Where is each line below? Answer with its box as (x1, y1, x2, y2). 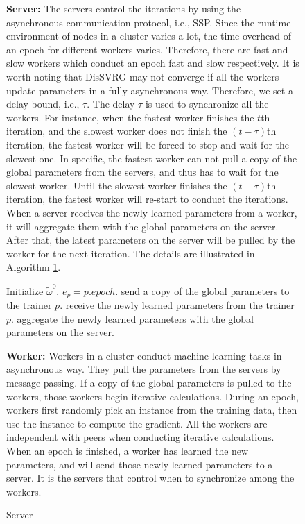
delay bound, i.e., (6, 96, 80, 111)
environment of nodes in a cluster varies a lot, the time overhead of (6, 28, 292, 43)
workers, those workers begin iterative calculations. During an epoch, (6, 389, 299, 403)
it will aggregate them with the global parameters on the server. (6, 219, 279, 233)
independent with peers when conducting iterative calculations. (6, 430, 274, 444)
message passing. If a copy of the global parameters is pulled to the (6, 375, 292, 390)
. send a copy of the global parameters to (115, 283, 290, 298)
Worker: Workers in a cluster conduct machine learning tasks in (6, 348, 282, 362)
